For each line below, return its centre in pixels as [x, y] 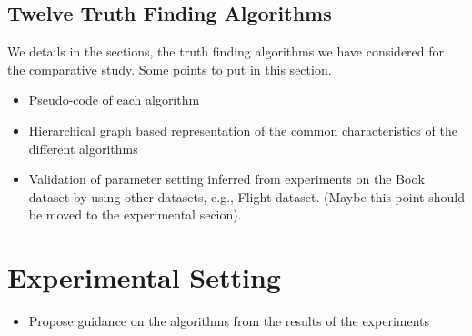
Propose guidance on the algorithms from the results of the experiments [229, 321]
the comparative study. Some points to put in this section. [170, 69]
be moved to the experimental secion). [135, 214]
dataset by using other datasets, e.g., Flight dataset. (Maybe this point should [246, 196]
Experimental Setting [144, 277]
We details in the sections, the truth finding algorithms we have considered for [226, 51]
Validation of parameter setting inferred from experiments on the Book [226, 179]
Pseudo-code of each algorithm [114, 100]
